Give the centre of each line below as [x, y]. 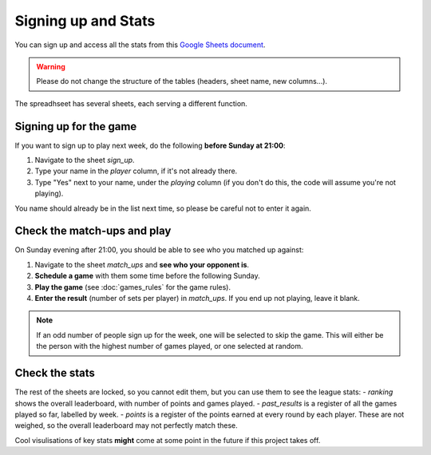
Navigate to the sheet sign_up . [85, 160]
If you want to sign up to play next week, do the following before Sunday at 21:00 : [150, 145]
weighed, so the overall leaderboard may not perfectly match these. [127, 425]
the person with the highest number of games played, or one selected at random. [170, 346]
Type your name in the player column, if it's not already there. [136, 171]
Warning [51, 66]
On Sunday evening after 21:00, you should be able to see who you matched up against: [159, 250]
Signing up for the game [76, 127]
